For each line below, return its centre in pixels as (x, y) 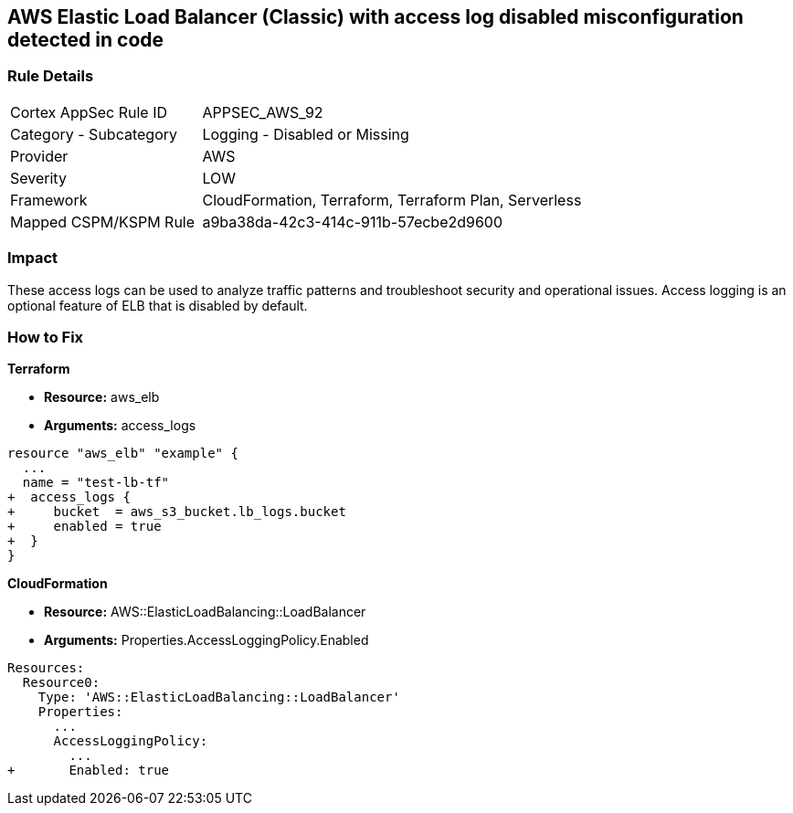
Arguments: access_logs (120, 426)
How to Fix (46, 337)
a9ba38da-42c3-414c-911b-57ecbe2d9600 (353, 222)
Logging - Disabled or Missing (306, 134)
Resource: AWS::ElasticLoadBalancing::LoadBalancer (205, 612)
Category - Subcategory (94, 134)
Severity (38, 178)
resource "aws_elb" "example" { (123, 454)
